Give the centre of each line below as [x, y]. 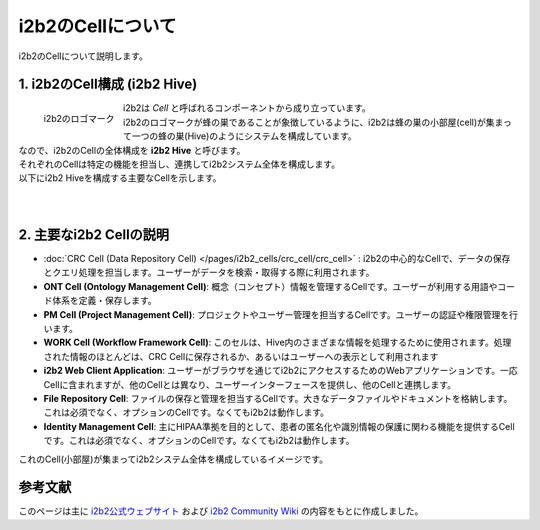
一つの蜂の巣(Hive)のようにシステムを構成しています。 [244, 136]
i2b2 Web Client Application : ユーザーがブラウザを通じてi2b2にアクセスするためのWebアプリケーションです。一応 [280, 371]
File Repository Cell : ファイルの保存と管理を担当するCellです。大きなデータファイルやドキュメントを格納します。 [278, 398]
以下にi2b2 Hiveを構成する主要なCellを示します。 [120, 178]
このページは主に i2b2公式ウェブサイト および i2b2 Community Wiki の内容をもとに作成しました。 [221, 511]
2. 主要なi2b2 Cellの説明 [94, 234]
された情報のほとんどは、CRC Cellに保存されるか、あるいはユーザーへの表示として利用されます [241, 356]
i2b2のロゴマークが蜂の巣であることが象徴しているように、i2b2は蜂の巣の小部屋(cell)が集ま [313, 122]
